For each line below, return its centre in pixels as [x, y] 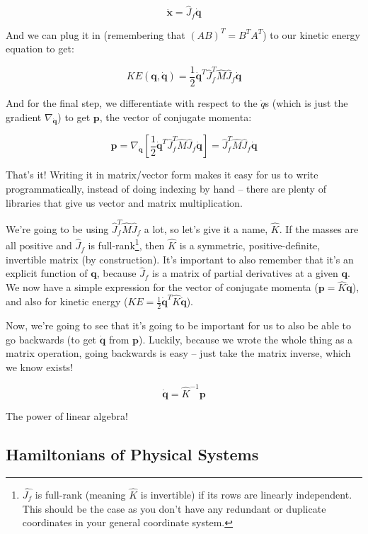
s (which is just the [306, 102]
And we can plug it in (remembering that [96, 34]
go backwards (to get [51, 339]
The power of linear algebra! [67, 416]
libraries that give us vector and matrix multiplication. [124, 202]
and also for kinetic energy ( [67, 301]
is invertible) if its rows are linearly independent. [246, 495]
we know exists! [40, 367]
